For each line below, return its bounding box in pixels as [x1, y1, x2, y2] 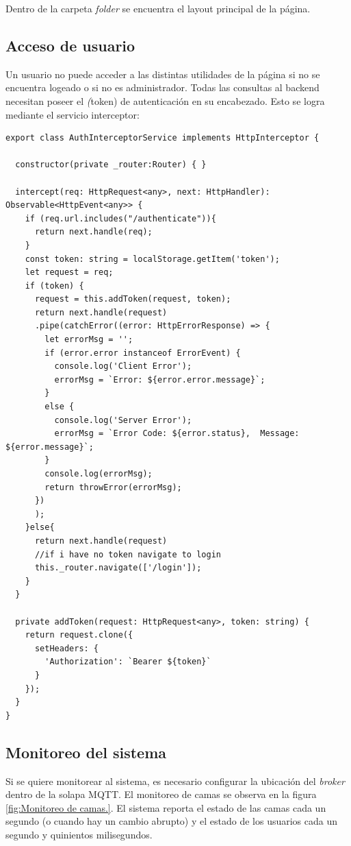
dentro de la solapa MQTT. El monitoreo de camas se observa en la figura [5, 787, 317, 801]
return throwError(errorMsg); [44, 482, 182, 492]
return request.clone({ [25, 630, 133, 640]
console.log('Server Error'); [54, 415, 192, 425]
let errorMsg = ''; [44, 335, 133, 345]
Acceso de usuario [5, 34, 135, 56]
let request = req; [25, 267, 114, 278]
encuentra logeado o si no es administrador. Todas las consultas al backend [5, 80, 320, 95]
